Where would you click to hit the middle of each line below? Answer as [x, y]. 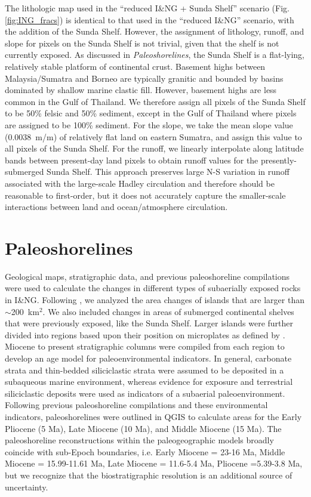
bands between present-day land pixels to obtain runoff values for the [132, 160]
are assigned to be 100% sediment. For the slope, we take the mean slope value [149, 124]
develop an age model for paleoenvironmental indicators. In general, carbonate [148, 358]
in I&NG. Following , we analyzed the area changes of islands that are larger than [155, 300]
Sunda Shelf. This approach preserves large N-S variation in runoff [168, 172]
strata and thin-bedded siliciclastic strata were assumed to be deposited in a [144, 370]
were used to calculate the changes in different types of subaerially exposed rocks [153, 288]
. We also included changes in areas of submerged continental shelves [168, 311]
